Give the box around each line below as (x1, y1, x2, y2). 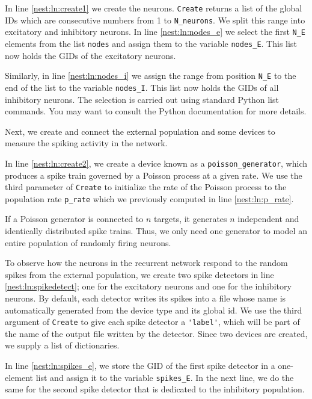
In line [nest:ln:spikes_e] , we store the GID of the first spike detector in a (5, 359, 275, 372)
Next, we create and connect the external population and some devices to (5, 125, 275, 137)
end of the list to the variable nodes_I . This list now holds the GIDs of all (5, 81, 279, 93)
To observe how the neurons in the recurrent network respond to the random (5, 256, 288, 269)
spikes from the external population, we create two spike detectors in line (5, 268, 274, 280)
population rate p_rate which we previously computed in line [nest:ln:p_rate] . (5, 192, 294, 205)
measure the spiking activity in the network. (5, 137, 168, 149)
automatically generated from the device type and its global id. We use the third (5, 303, 302, 316)
